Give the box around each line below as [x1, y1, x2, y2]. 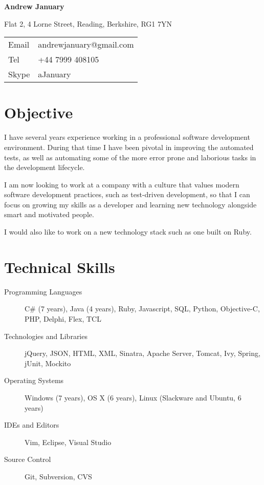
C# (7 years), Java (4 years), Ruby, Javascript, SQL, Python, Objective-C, [25, 303, 260, 314]
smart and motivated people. [4, 209, 94, 220]
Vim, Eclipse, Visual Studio [25, 436, 112, 447]
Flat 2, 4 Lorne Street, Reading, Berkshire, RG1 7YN [4, 18, 172, 29]
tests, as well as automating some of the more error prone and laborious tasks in [4, 152, 256, 162]
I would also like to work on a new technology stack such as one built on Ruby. [4, 226, 252, 237]
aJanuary [38, 68, 71, 80]
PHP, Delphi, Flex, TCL [25, 313, 101, 324]
